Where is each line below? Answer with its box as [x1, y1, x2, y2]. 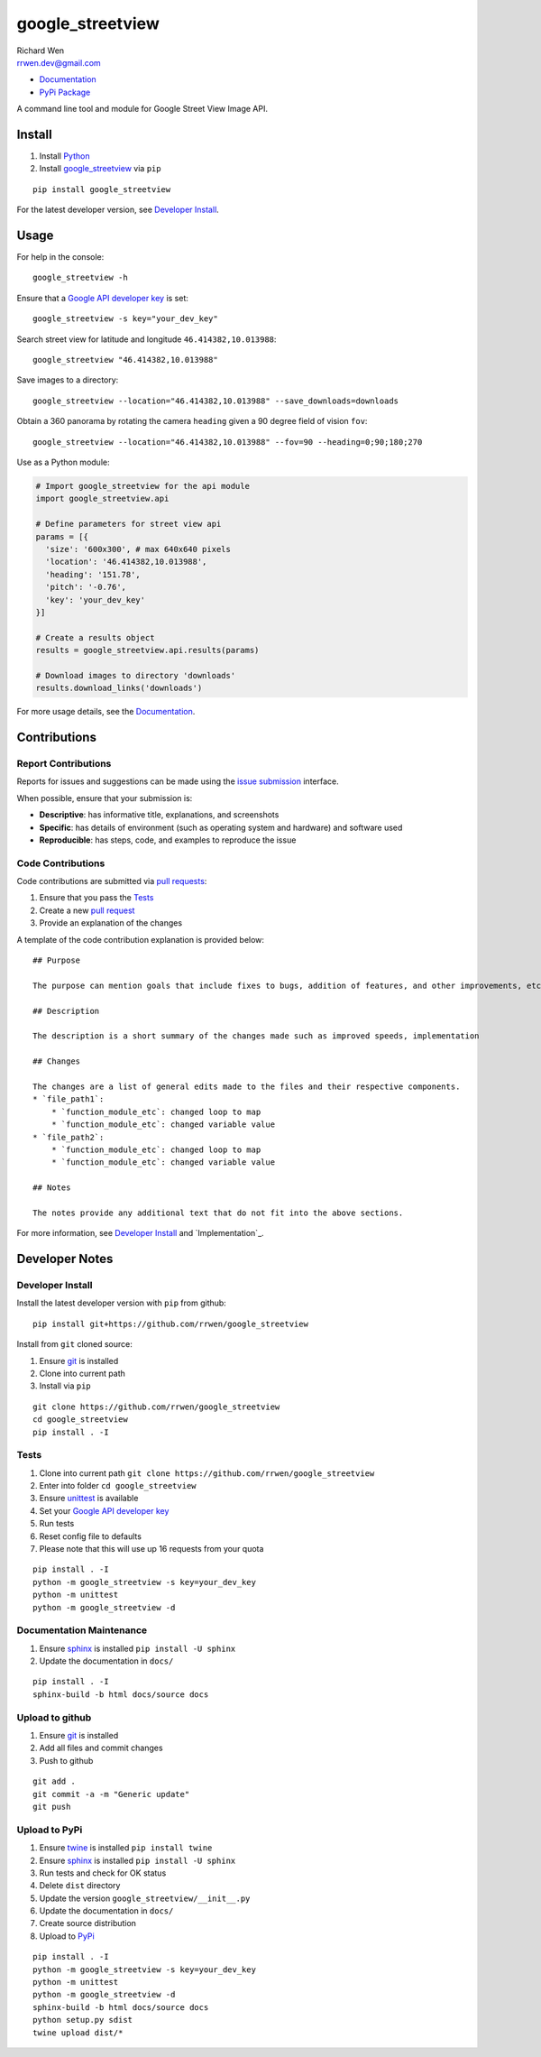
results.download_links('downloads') [35, 683, 203, 694]
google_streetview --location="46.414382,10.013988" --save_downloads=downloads [32, 395, 399, 406]
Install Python [39, 151, 90, 161]
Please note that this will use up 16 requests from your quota [39, 1544, 264, 1554]
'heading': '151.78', [45, 569, 142, 579]
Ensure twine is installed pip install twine [39, 1842, 213, 1853]
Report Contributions [16, 758, 112, 770]
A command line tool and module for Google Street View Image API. [16, 104, 268, 115]
